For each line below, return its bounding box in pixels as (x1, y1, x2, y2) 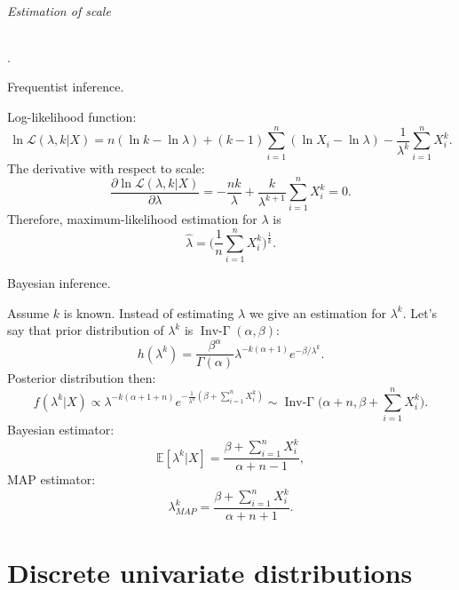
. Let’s (402, 303, 438, 322)
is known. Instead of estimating (63, 303, 234, 322)
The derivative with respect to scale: (7, 158, 205, 177)
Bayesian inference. (7, 274, 111, 292)
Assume (7, 303, 50, 322)
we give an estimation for (249, 303, 386, 322)
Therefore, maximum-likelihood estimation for (7, 210, 257, 228)
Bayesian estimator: (7, 420, 115, 439)
